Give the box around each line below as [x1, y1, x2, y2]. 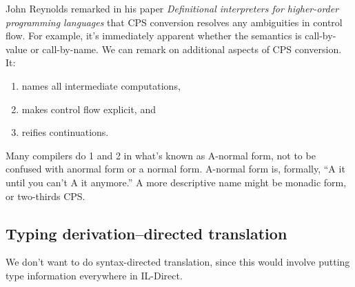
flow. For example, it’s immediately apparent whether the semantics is [6, 28, 302, 43]
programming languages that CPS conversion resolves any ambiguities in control [6, 14, 343, 29]
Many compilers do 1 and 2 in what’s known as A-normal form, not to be [6, 148, 316, 162]
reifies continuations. [21, 125, 109, 139]
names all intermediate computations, [21, 78, 181, 92]
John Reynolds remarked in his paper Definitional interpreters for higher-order [6, 1, 339, 15]
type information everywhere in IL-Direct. [6, 268, 183, 282]
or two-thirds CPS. [6, 188, 85, 203]
